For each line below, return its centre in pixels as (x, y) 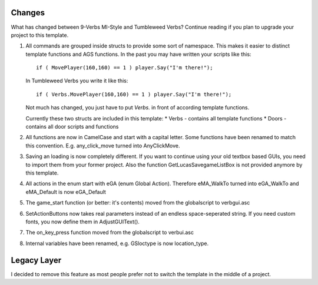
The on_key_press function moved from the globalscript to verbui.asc (110, 233)
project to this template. (40, 35)
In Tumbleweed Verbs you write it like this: (77, 81)
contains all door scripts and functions (72, 127)
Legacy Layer (36, 260)
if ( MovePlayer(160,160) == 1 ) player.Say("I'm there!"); (125, 68)
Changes (28, 13)
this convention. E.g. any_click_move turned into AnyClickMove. (103, 145)
